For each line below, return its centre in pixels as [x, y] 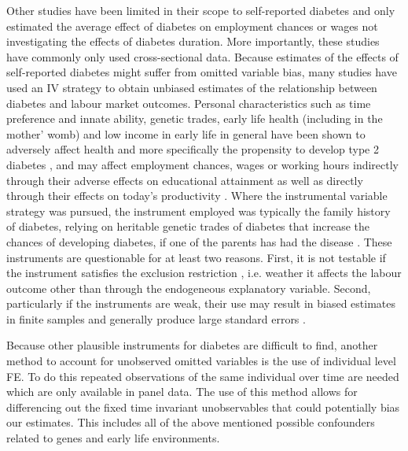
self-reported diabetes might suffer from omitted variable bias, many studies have [202, 72]
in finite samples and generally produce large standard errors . [156, 318]
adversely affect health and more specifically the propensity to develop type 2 [193, 149]
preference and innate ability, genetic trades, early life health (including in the [195, 118]
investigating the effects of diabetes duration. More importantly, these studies [193, 41]
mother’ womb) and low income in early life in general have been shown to [186, 133]
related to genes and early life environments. [113, 438]
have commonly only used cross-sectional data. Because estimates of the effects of [202, 56]
